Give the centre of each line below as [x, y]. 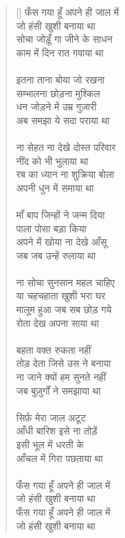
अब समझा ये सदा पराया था [63, 120]
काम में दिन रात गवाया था [60, 52]
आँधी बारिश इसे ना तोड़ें [57, 431]
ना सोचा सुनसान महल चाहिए [65, 282]
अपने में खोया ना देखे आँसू [61, 242]
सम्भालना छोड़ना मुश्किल [58, 93]
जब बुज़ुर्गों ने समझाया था [58, 390]
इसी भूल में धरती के [50, 444]
